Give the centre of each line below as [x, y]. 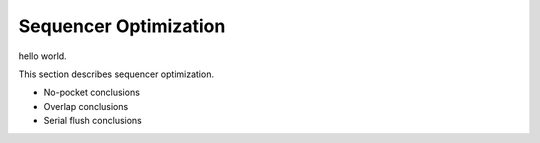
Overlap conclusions [86, 106]
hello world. [42, 56]
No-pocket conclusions [91, 92]
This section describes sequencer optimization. [116, 74]
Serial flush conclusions [92, 121]
